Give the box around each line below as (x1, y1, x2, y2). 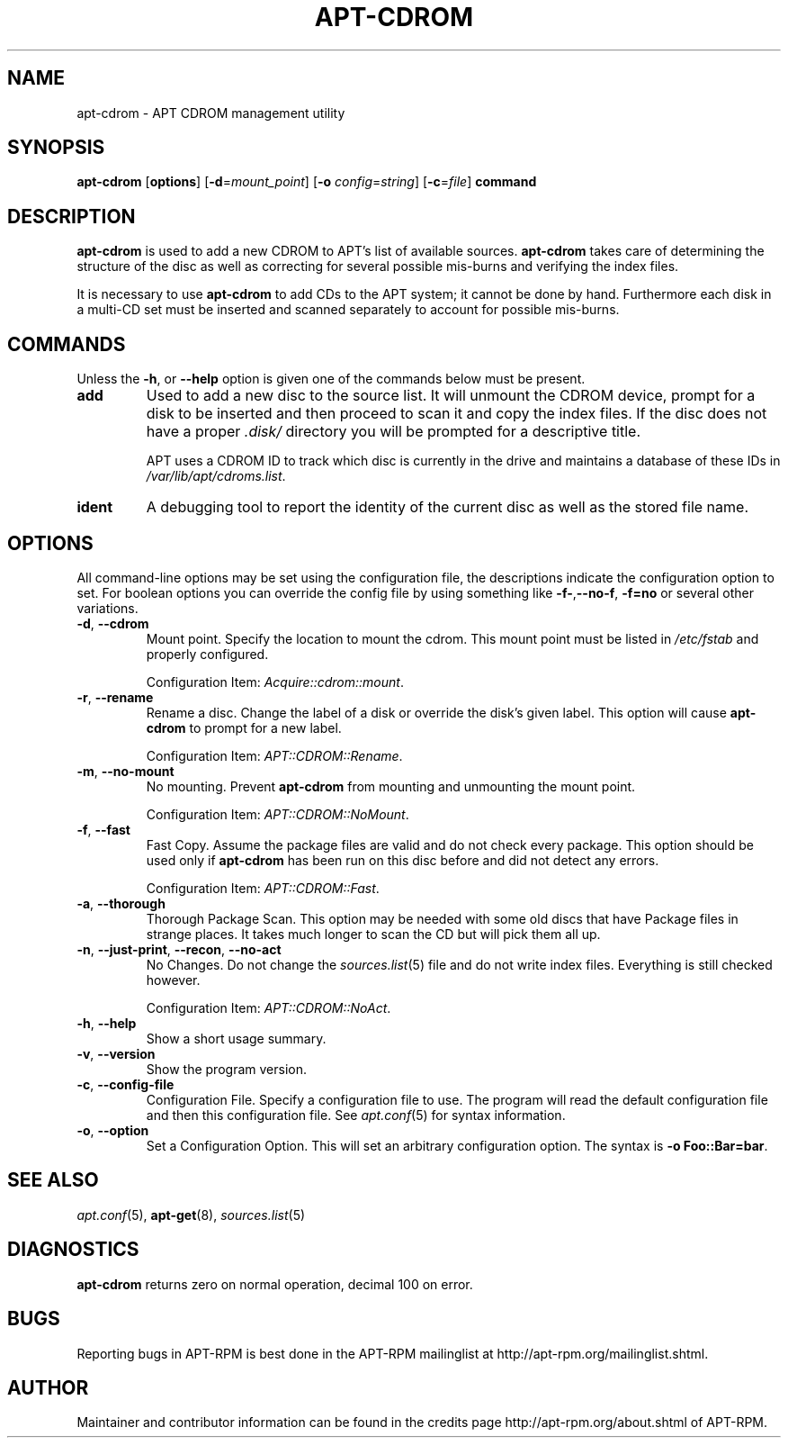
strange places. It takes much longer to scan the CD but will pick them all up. (146, 926, 601, 942)
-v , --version (76, 1045, 156, 1061)
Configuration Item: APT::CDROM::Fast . (146, 880, 380, 896)
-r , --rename (76, 689, 154, 705)
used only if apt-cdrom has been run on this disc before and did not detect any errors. (146, 852, 659, 868)
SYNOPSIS (7, 136, 105, 159)
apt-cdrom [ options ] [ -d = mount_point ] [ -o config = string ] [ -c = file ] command (76, 174, 537, 190)
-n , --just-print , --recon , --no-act (76, 941, 282, 957)
